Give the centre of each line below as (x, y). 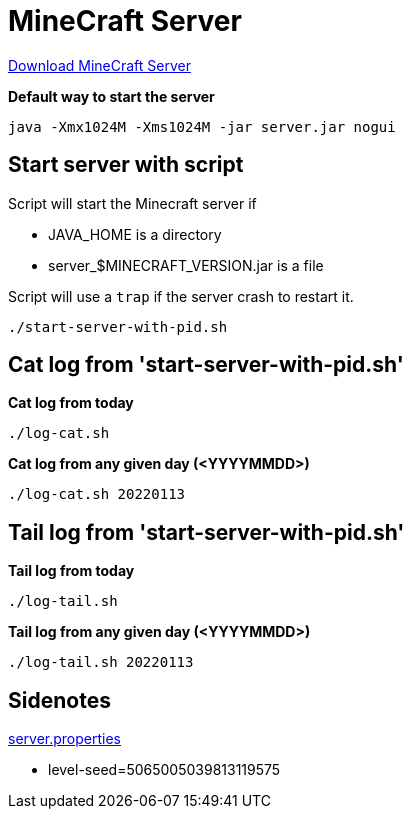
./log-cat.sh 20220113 (97, 494)
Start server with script (126, 165)
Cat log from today (71, 403)
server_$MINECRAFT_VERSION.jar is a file (186, 265)
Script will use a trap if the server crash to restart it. (181, 296)
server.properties (64, 739)
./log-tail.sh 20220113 (101, 662)
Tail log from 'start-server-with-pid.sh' (206, 532)
